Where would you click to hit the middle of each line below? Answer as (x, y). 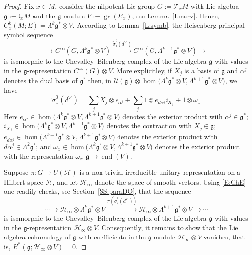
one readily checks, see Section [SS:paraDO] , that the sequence (98, 191)
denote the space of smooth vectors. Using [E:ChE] (170, 181)
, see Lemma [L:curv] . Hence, (176, 15)
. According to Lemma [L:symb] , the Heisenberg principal (159, 25)
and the (44, 15)
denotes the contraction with (149, 126)
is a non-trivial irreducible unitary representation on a (160, 172)
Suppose (16, 172)
